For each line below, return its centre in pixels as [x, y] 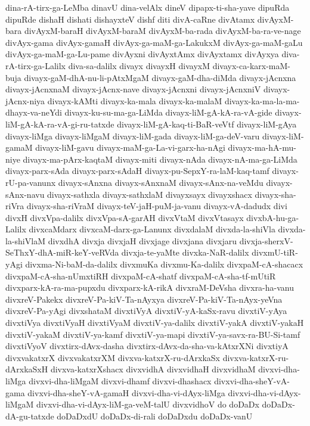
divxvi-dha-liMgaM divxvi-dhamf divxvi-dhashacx [120, 381]
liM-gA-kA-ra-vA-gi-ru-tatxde [60, 124]
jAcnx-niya [25, 100]
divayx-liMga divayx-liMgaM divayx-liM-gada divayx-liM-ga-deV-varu [133, 136]
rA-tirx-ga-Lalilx [36, 65]
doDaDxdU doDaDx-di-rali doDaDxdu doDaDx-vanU [155, 416]
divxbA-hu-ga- [273, 217]
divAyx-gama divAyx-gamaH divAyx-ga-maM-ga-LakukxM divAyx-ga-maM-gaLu [154, 42]
